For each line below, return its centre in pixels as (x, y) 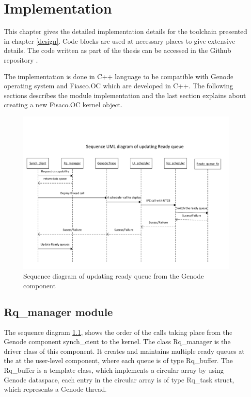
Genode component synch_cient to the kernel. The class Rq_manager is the (117, 341)
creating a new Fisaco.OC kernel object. (63, 105)
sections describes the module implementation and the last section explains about (125, 95)
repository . (21, 59)
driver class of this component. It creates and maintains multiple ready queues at (124, 351)
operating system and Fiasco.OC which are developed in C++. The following (119, 86)
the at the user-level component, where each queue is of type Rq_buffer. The (118, 360)
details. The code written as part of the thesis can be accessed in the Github (118, 50)
